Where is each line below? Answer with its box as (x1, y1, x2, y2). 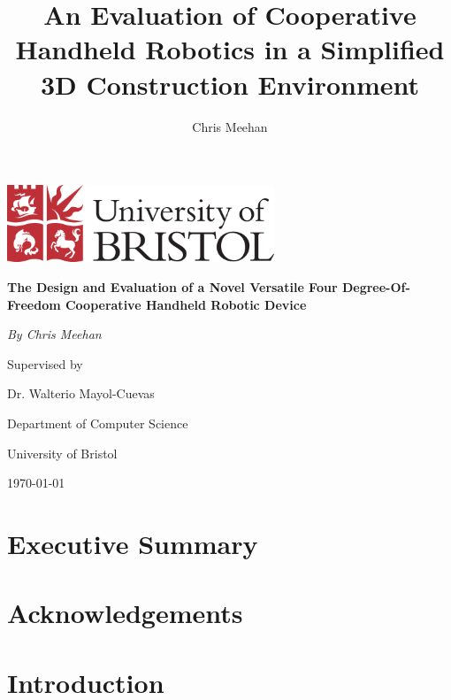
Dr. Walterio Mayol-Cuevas (7, 384, 155, 403)
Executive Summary (7, 525, 258, 561)
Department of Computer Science (7, 414, 188, 433)
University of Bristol (7, 443, 118, 462)
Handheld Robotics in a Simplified (15, 31, 445, 67)
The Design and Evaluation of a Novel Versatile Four (7, 278, 338, 296)
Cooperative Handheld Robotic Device (65, 295, 307, 313)
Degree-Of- (341, 278, 410, 296)
